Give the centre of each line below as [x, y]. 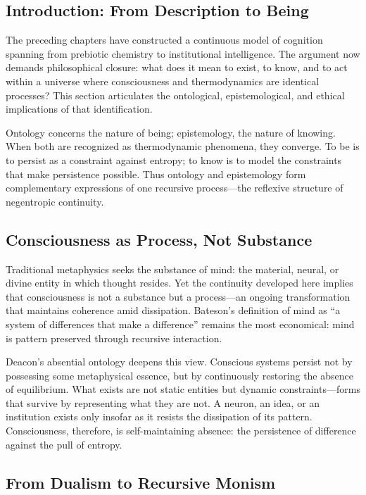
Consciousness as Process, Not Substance [159, 239]
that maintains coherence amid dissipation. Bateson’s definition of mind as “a [173, 310]
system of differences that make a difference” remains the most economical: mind [180, 324]
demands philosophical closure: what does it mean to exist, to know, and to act [177, 67]
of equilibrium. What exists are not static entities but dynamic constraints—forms [183, 389]
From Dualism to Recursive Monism [141, 482]
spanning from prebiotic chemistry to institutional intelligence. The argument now [183, 53]
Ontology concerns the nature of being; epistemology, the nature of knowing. [171, 132]
